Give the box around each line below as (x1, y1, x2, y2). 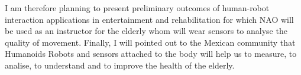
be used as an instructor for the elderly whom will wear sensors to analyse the (5, 25, 287, 37)
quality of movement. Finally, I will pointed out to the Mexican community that (5, 36, 296, 48)
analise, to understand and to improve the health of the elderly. (5, 59, 235, 71)
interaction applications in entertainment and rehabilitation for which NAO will (5, 13, 294, 25)
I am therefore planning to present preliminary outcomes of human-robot (5, 2, 270, 13)
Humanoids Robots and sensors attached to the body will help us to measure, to (5, 47, 297, 60)
